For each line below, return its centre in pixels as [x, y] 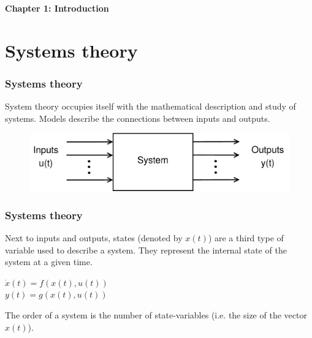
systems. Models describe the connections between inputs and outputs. [138, 118]
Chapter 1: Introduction [57, 8]
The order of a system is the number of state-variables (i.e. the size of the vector [156, 314]
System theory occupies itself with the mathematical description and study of [150, 106]
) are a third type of [246, 238]
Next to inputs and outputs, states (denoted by [94, 238]
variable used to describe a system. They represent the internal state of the [146, 250]
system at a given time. [49, 262]
